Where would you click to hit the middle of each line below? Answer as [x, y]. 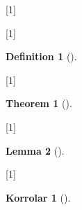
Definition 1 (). [41, 56]
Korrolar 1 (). [38, 197]
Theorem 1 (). [39, 103]
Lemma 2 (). [35, 150]
